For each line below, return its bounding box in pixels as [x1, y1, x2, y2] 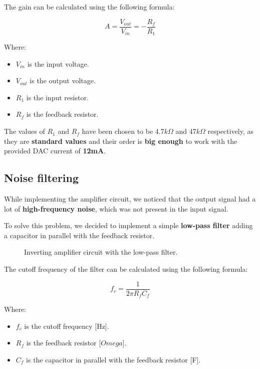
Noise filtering [4, 170, 79, 186]
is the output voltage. [30, 75, 96, 86]
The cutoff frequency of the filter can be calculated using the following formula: [4, 264, 248, 274]
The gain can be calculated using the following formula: [4, 2, 175, 12]
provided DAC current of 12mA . [4, 145, 106, 156]
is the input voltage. [27, 58, 89, 69]
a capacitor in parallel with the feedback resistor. [4, 230, 155, 240]
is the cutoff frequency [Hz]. [24, 320, 109, 331]
